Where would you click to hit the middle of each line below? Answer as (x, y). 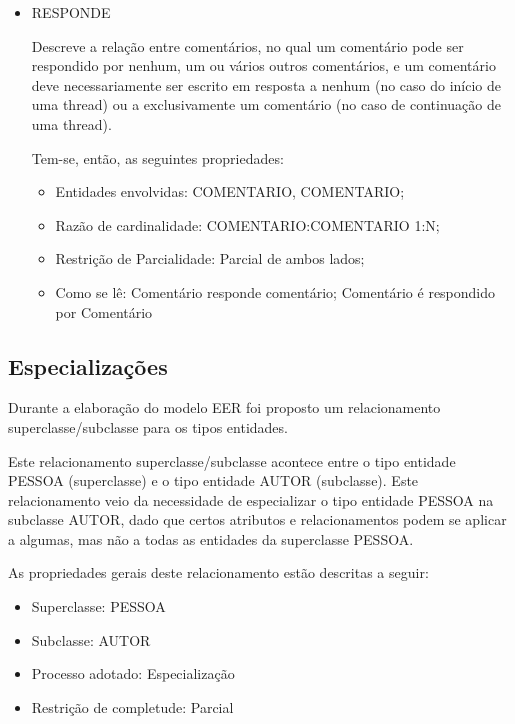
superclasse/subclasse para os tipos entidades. (148, 426)
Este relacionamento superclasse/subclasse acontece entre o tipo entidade (232, 460)
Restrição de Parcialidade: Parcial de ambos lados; (210, 258)
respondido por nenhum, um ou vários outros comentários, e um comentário (263, 65)
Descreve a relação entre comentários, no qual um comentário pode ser (247, 45)
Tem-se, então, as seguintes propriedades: (157, 157)
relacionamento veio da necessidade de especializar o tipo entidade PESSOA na (251, 499)
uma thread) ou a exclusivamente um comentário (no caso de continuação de (266, 104)
